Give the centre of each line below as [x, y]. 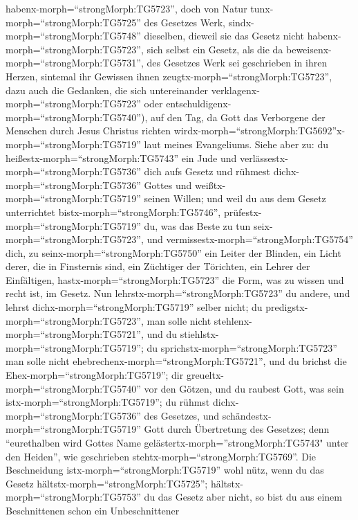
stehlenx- [233, 320]
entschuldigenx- [199, 104]
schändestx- [247, 415]
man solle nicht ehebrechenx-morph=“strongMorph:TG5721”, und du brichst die [176, 361]
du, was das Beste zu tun [197, 225]
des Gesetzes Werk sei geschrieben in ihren [237, 63]
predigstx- [287, 307]
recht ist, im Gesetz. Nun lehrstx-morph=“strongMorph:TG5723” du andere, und [178, 293]
